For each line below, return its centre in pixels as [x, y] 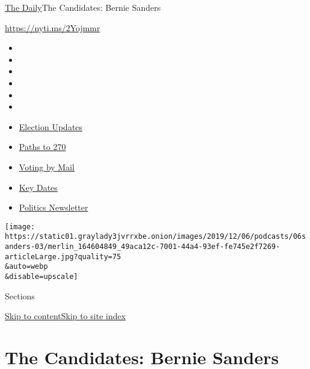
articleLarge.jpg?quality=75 [63, 256]
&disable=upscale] [41, 277]
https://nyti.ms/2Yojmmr [53, 27]
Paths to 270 [42, 147]
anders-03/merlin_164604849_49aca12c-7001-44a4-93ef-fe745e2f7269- [143, 247]
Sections [20, 295]
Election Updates [51, 126]
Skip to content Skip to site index [65, 316]
